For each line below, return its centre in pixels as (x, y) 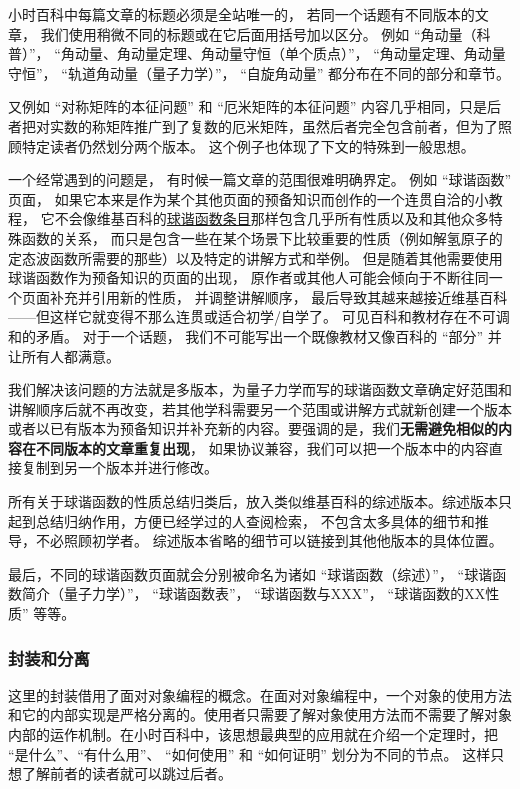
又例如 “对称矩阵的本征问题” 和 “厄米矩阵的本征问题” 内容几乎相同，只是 (248, 106)
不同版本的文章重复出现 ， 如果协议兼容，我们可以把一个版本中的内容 (262, 447)
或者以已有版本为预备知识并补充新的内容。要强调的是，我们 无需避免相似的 (253, 428)
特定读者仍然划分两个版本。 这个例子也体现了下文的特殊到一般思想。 (248, 145)
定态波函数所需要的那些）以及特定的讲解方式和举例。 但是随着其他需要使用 (255, 257)
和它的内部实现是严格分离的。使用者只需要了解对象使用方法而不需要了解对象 (260, 714)
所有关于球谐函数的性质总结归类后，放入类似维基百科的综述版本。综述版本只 (260, 501)
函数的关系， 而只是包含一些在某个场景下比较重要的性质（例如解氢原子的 (262, 237)
